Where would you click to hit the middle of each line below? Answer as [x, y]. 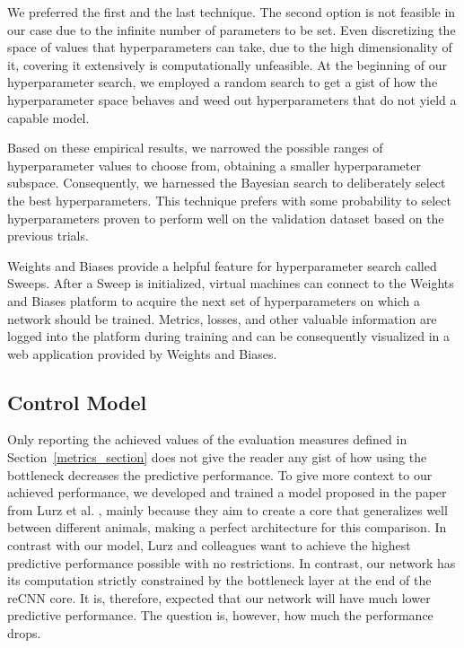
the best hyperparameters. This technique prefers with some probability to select [229, 200]
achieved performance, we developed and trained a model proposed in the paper [227, 492]
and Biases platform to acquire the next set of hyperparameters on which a [214, 300]
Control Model [77, 402]
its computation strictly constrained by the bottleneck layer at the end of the [219, 580]
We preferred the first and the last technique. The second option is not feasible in [232, 12]
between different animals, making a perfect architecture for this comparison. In [227, 527]
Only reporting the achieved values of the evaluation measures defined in [207, 439]
